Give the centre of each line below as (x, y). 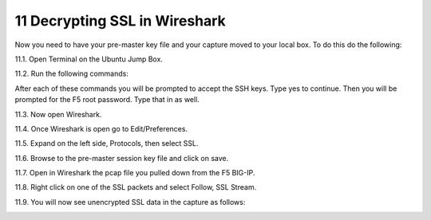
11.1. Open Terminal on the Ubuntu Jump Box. (89, 59)
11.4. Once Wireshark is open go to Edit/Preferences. (101, 128)
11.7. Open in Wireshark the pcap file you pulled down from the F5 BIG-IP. (135, 173)
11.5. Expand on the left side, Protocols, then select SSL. (107, 143)
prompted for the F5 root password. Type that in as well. (107, 100)
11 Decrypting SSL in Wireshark (121, 21)
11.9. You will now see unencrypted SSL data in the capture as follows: (130, 202)
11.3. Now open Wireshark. (58, 114)
